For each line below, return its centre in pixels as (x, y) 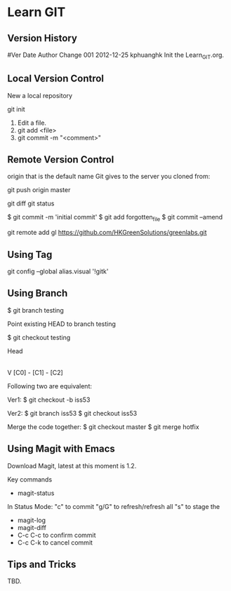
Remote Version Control (61, 159)
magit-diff (32, 527)
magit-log (32, 520)
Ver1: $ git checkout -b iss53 (49, 400)
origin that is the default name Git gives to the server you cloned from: (109, 177)
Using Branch (38, 293)
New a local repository (40, 95)
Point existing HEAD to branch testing (61, 324)
